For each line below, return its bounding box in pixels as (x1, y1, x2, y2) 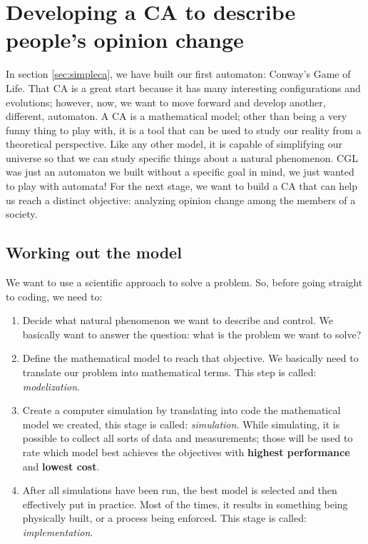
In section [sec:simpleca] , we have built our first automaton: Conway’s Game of (6, 66, 351, 81)
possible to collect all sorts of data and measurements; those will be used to (22, 430, 353, 445)
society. (6, 206, 38, 221)
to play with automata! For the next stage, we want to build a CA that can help (6, 178, 358, 193)
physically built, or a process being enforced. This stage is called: (22, 510, 307, 525)
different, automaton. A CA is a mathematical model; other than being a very (6, 109, 347, 124)
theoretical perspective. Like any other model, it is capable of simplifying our (6, 136, 342, 151)
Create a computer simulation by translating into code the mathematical (22, 403, 341, 418)
